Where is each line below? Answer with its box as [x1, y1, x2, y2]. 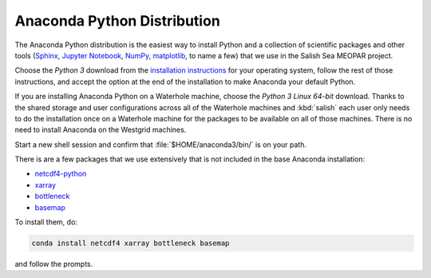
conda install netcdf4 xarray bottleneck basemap [31, 239, 230, 248]
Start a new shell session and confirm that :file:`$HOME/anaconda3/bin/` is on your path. [14, 140, 307, 149]
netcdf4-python [34, 169, 87, 179]
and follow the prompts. [14, 259, 93, 268]
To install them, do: [14, 217, 77, 227]
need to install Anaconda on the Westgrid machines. [14, 125, 187, 135]
